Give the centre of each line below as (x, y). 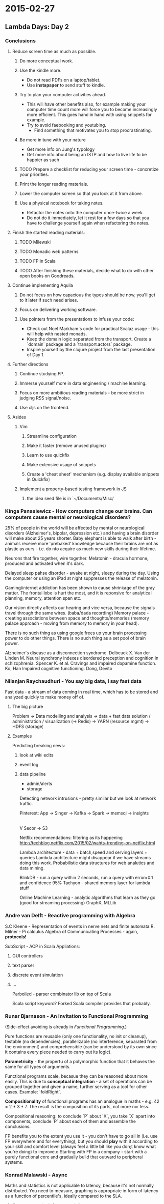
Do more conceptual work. (46, 61)
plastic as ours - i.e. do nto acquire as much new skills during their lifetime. (81, 549)
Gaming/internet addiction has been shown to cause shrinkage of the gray (80, 588)
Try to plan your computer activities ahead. (63, 94)
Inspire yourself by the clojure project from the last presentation (91, 349)
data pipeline (33, 774)
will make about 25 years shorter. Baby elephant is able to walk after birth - (81, 538)
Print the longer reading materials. (54, 184)
